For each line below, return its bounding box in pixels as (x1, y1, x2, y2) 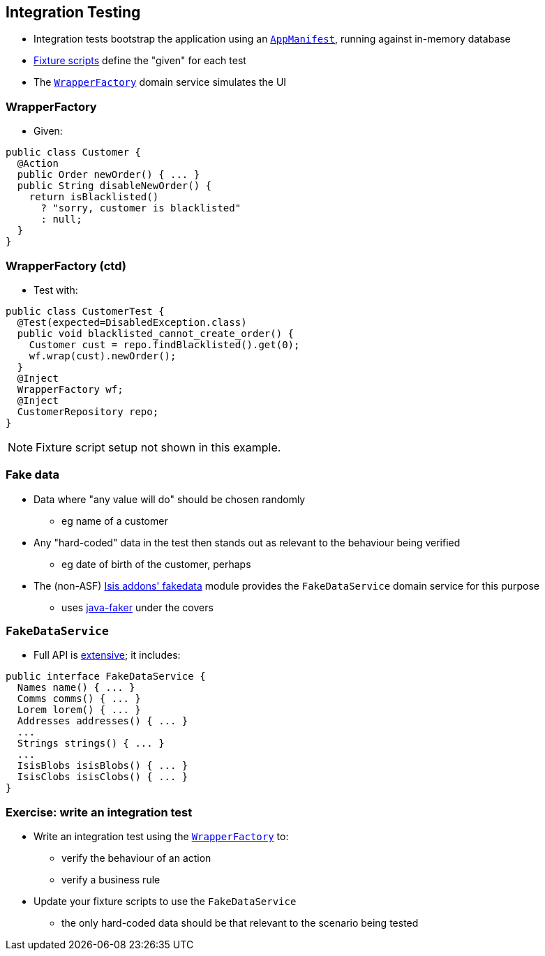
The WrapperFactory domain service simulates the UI (33, 76, 287, 89)
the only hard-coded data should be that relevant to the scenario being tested (61, 917, 419, 929)
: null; (40, 214, 82, 225)
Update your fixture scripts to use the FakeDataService (33, 895, 297, 908)
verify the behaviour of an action (61, 852, 211, 865)
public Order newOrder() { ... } (17, 169, 200, 181)
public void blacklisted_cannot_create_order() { (17, 327, 294, 339)
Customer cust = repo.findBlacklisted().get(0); (29, 338, 300, 350)
